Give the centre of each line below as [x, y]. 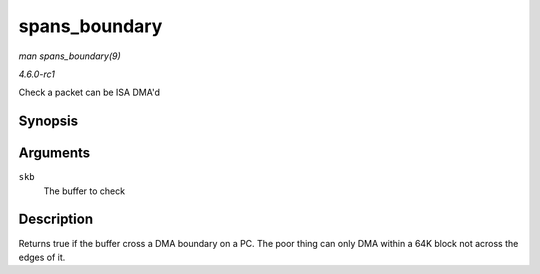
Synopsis [48, 121]
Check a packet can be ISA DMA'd [89, 92]
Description [56, 219]
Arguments [54, 153]
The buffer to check [84, 191]
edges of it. [42, 257]
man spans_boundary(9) [70, 56]
